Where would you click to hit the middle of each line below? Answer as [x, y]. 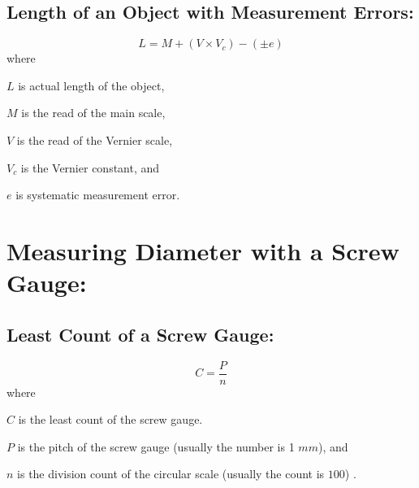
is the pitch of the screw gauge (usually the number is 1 [156, 446]
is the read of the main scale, [93, 113]
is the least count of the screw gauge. [110, 419]
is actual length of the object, [91, 85]
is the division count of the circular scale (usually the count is [171, 474]
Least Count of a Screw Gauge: [140, 334]
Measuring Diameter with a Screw [203, 250]
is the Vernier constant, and [90, 167]
